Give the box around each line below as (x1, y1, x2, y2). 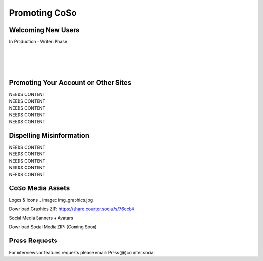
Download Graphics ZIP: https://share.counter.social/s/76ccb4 (9, 206, 135, 212)
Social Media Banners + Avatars (9, 215, 73, 221)
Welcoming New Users (9, 26, 80, 34)
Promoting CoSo (9, 7, 77, 18)
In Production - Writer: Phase (9, 39, 68, 45)
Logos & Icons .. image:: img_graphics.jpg (9, 197, 93, 203)
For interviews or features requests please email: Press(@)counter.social (9, 249, 155, 255)
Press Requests (9, 237, 58, 245)
